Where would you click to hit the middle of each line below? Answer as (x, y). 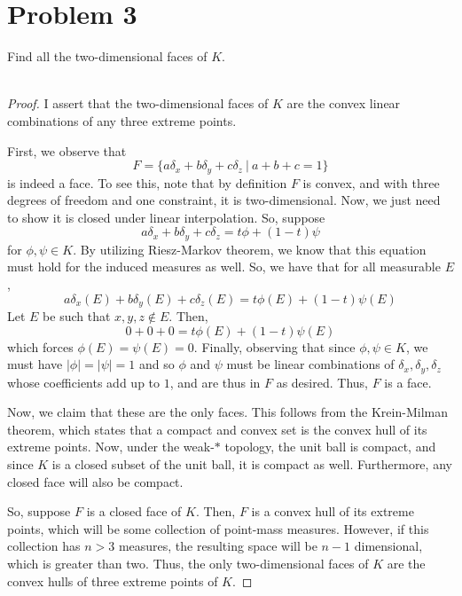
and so (157, 364)
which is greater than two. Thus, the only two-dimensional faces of (188, 563)
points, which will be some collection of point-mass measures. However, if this (218, 528)
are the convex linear (344, 103)
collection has (44, 546)
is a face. (408, 382)
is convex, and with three (371, 182)
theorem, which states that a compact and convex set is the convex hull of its (217, 429)
